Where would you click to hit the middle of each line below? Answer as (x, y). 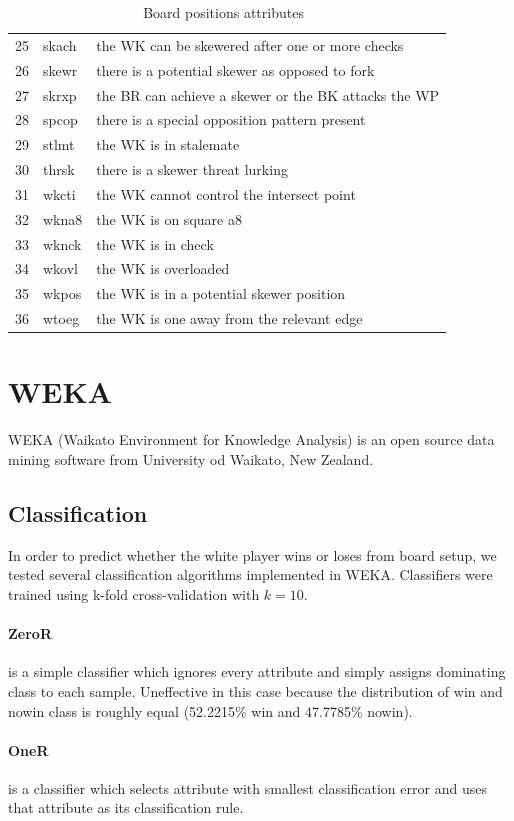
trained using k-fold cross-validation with (134, 593)
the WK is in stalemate (168, 144)
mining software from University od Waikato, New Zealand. (191, 458)
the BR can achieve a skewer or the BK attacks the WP (268, 94)
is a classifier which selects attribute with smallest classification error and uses (247, 787)
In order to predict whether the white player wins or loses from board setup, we (252, 554)
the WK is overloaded (163, 268)
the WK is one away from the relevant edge (229, 318)
